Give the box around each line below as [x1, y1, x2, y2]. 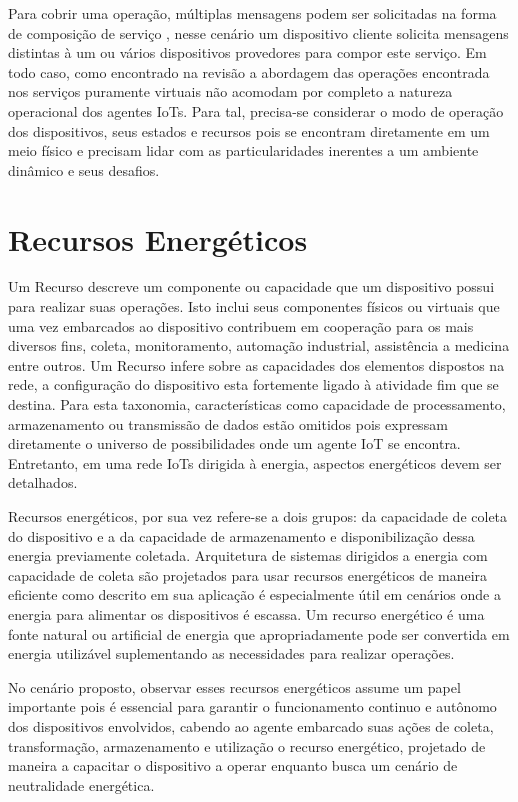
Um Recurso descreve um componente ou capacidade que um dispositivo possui [8, 276, 495, 297]
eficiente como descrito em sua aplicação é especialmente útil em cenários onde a [8, 584, 501, 605]
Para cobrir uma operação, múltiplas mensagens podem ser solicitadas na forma [8, 3, 497, 23]
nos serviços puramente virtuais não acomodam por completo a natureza [8, 81, 453, 102]
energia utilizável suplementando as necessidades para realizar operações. [8, 643, 455, 664]
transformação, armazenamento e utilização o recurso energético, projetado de [8, 735, 486, 756]
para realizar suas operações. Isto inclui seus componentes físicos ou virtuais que [8, 296, 500, 317]
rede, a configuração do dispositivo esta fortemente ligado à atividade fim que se [8, 374, 499, 395]
